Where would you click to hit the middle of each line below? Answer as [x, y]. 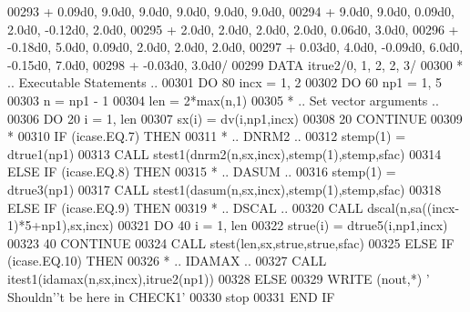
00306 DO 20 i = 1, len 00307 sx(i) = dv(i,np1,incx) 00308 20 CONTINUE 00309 [235, 118]
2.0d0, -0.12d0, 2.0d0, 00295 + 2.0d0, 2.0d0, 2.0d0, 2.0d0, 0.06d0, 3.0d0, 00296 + [233, 29]
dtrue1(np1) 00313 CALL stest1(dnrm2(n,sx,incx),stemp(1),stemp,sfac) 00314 [225, 153]
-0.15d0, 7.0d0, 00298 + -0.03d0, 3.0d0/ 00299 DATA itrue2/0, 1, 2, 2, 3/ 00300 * [235, 64]
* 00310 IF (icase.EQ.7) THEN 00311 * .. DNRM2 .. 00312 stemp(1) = [207, 136]
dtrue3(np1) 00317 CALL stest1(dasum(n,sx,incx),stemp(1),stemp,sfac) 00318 [225, 189]
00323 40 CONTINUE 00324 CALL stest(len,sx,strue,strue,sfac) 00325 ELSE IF [231, 242]
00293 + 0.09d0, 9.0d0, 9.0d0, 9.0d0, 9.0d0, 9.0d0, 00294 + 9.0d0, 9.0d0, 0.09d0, [231, 11]
